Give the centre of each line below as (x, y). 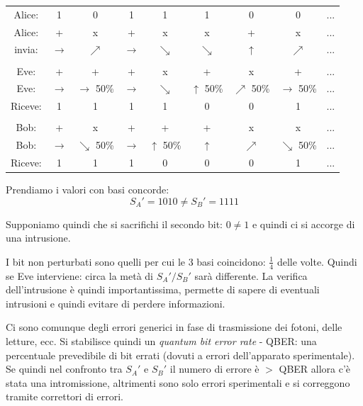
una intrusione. (38, 238)
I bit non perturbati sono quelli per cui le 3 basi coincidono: (136, 261)
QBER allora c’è (315, 369)
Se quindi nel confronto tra (64, 369)
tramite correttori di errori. (65, 396)
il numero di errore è (214, 369)
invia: (26, 49)
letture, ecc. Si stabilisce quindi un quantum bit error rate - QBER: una (161, 341)
